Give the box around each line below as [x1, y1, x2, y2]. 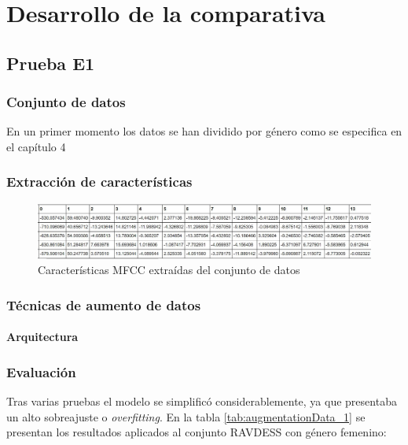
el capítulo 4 [6, 138, 66, 154]
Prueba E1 [6, 50, 95, 75]
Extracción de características [6, 172, 193, 191]
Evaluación [6, 362, 76, 381]
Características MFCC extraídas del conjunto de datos [38, 261, 300, 278]
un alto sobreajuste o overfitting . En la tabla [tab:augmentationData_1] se [6, 408, 366, 425]
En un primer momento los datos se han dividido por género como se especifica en [6, 123, 402, 139]
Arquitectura [6, 328, 79, 345]
